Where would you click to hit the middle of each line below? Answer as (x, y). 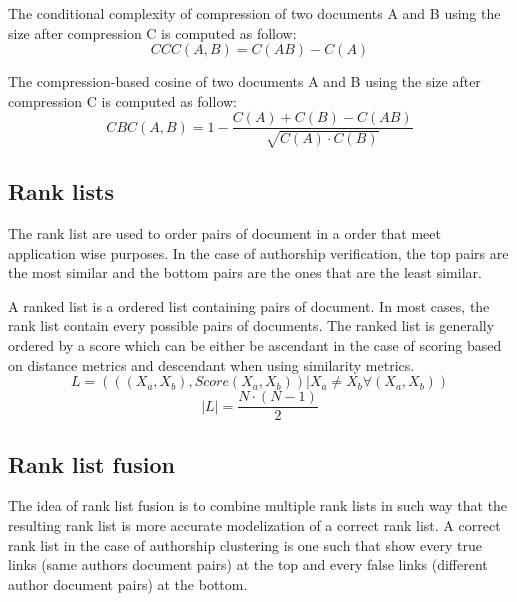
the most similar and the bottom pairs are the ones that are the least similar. (245, 272)
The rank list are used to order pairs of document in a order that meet (224, 233)
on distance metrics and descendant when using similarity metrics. (211, 364)
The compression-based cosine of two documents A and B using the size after (244, 81)
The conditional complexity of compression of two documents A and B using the (254, 13)
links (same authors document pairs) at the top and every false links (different (248, 564)
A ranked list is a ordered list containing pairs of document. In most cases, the (249, 305)
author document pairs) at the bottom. (128, 583)
